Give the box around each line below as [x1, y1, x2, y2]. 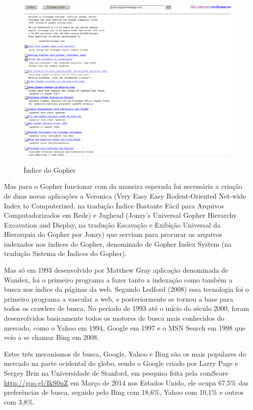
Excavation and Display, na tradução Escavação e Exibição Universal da [4, 219, 221, 230]
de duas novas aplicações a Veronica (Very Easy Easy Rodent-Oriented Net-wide [4, 190, 246, 201]
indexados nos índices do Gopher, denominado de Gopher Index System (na [4, 238, 232, 249]
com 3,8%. [4, 396, 35, 407]
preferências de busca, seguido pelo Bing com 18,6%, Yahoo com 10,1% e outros [4, 387, 244, 397]
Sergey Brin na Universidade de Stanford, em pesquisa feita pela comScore [4, 368, 228, 378]
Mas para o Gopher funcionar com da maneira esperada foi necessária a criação [4, 181, 242, 191]
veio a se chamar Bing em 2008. [4, 332, 99, 342]
